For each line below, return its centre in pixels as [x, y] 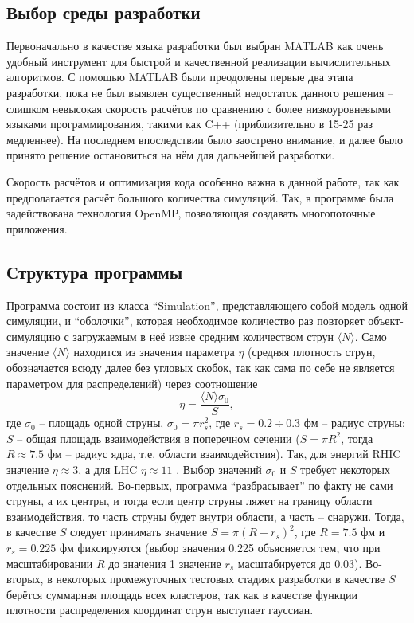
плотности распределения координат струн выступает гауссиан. [160, 610]
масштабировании [50, 563]
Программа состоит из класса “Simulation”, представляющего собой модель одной [207, 305]
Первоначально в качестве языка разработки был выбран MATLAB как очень [195, 46]
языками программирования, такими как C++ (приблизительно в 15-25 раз [190, 124]
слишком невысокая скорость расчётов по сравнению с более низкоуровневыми [199, 108]
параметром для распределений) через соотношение [132, 383]
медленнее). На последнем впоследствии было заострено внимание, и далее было [205, 139]
